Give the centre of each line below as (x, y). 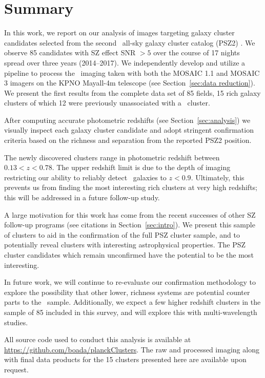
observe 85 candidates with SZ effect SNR (70, 52)
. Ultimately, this (218, 177)
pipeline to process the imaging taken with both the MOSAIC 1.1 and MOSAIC (132, 72)
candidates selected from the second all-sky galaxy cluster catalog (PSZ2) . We (130, 42)
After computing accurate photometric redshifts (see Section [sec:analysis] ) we (127, 120)
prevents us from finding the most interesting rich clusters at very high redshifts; (131, 187)
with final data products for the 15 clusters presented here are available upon (125, 359)
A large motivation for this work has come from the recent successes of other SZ (130, 214)
